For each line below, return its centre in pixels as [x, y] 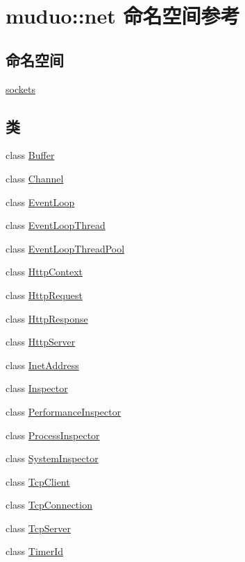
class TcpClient [38, 481]
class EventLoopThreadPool [65, 248]
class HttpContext [44, 272]
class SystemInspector [52, 458]
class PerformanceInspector [64, 411]
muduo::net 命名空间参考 [123, 16]
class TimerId [35, 551]
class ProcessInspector [53, 435]
